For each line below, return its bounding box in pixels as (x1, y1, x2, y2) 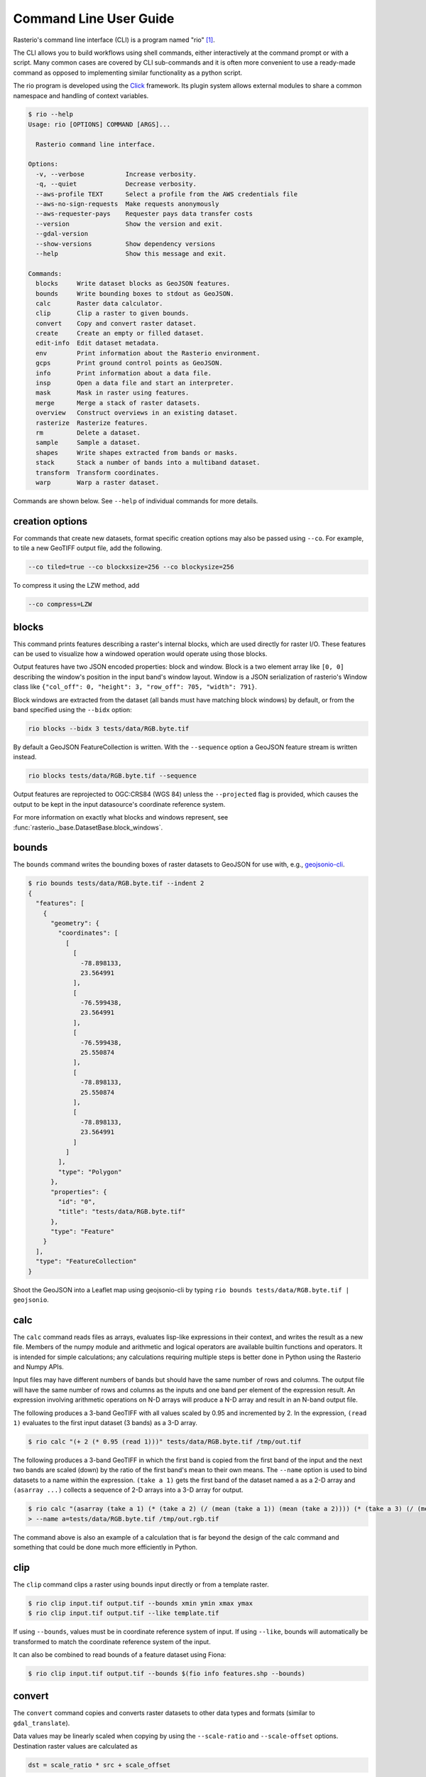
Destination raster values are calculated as (13, 1741, 138, 1750)
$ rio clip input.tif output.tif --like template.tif (28, 1609, 219, 1617)
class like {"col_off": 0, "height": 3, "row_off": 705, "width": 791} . (13, 682, 257, 691)
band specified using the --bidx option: (13, 706, 133, 714)
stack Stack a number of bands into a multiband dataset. (35, 458, 261, 467)
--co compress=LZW (28, 601, 92, 608)
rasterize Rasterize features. (35, 419, 148, 426)
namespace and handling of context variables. (13, 91, 149, 100)
